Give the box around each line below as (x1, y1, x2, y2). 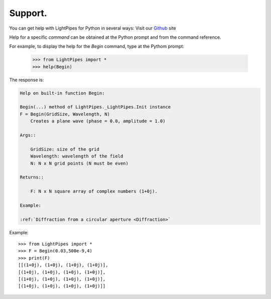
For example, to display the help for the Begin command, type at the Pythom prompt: (9, 43, 184, 50)
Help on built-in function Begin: (20, 90, 105, 96)
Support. (9, 8, 47, 19)
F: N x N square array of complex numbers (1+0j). (30, 189, 158, 194)
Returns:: (20, 175, 44, 180)
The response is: (9, 77, 44, 83)
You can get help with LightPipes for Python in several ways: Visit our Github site (9, 25, 177, 31)
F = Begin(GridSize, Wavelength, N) (20, 111, 110, 117)
